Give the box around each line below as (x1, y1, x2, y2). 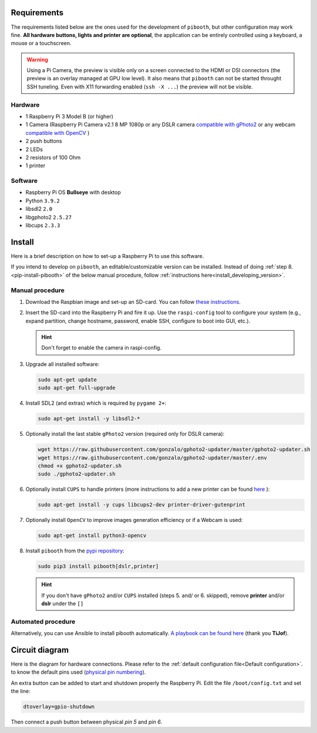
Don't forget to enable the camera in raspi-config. (41, 344, 161, 351)
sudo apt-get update (38, 376, 97, 383)
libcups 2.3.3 (25, 222, 60, 229)
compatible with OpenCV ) (25, 129, 90, 136)
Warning (26, 56, 48, 63)
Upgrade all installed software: (25, 361, 100, 368)
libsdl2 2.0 (25, 205, 53, 212)
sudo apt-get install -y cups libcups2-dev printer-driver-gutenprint (38, 501, 246, 508)
